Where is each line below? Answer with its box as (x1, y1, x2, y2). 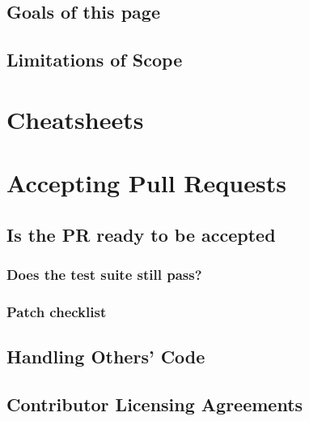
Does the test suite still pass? (6, 264, 202, 285)
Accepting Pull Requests (6, 166, 286, 200)
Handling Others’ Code (6, 344, 205, 369)
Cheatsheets (6, 102, 144, 135)
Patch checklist (6, 301, 107, 321)
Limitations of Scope (6, 47, 183, 72)
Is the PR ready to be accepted (6, 221, 276, 247)
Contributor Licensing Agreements (6, 391, 303, 416)
